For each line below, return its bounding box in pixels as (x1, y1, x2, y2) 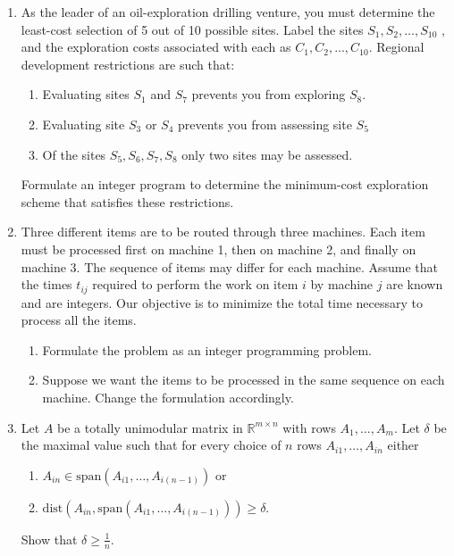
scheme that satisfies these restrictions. (21, 192, 234, 211)
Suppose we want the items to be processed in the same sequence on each (42, 370, 445, 389)
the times (21, 275, 72, 294)
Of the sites (42, 145, 106, 163)
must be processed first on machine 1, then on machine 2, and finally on (21, 239, 416, 258)
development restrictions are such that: (21, 54, 235, 73)
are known (386, 275, 443, 294)
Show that (21, 529, 78, 548)
